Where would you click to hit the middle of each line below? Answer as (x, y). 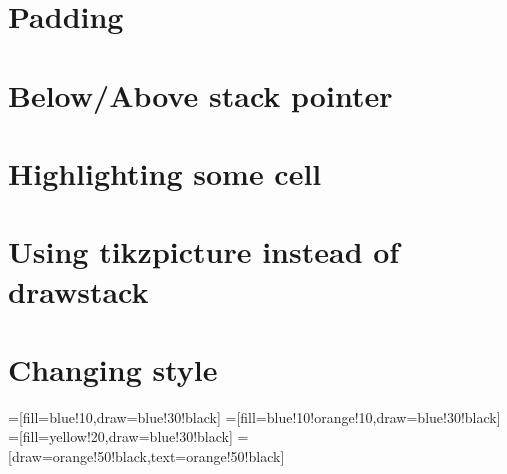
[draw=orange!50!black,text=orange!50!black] (146, 456)
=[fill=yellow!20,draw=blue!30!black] (120, 436)
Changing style (113, 368)
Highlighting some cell (165, 172)
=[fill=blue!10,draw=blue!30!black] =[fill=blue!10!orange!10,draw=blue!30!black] (254, 416)
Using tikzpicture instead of (204, 251)
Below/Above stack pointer (200, 94)
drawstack (78, 290)
